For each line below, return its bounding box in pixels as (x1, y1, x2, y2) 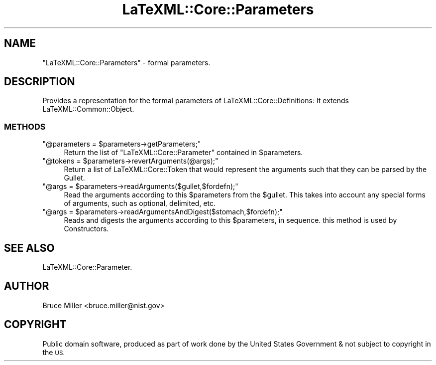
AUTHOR (4, 280, 49, 293)
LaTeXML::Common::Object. (42, 105, 134, 114)
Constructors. (64, 224, 109, 233)
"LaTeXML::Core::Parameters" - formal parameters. (42, 58, 211, 67)
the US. (42, 348, 65, 357)
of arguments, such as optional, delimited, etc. (64, 199, 216, 208)
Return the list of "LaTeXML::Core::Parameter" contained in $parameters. (64, 148, 303, 157)
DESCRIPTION (4, 75, 75, 88)
